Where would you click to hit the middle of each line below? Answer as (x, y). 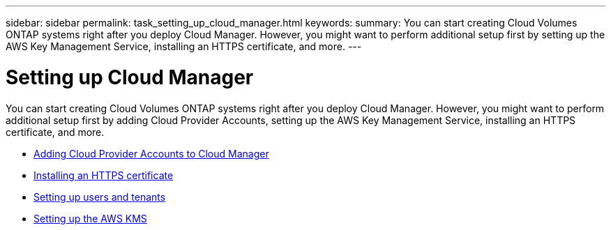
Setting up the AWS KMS (90, 218)
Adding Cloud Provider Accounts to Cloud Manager (151, 153)
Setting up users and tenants (100, 197)
